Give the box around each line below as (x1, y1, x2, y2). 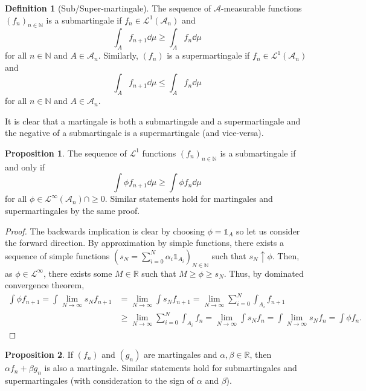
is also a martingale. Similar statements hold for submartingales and (44, 361, 297, 374)
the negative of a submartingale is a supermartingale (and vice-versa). (5, 126, 264, 139)
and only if (5, 160, 45, 173)
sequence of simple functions (5, 249, 110, 262)
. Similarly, (98, 49, 138, 62)
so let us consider (236, 224, 300, 237)
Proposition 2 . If (5, 348, 73, 361)
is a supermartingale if (167, 49, 250, 62)
